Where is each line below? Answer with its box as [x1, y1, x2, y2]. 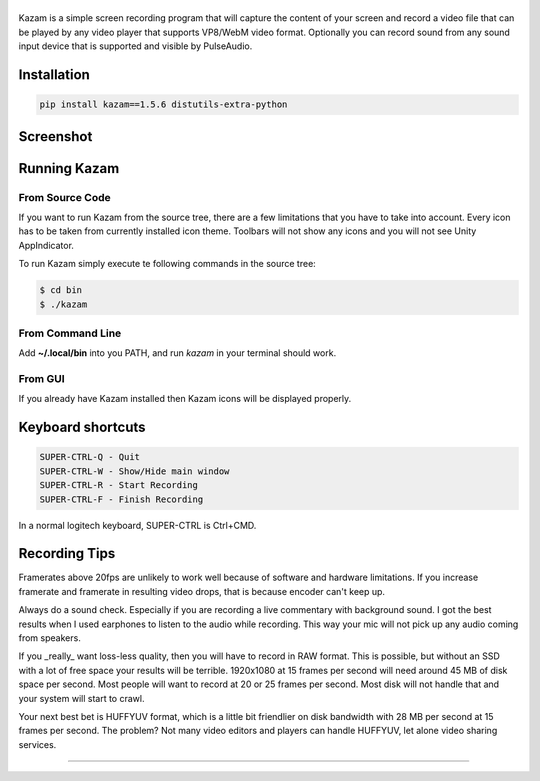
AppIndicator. [18, 239, 75, 251]
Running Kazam [18, 160, 120, 177]
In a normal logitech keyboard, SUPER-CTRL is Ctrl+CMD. [18, 519, 257, 531]
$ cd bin [39, 285, 83, 296]
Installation [18, 66, 90, 84]
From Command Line [18, 326, 122, 340]
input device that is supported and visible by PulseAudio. [18, 40, 253, 52]
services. [18, 738, 57, 750]
